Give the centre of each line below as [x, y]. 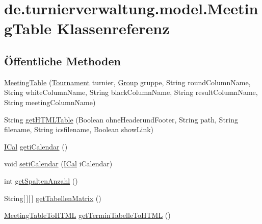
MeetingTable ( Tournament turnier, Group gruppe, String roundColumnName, [127, 82]
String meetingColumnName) [50, 102]
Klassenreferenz [113, 28]
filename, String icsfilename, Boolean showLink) [79, 129]
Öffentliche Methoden [62, 60]
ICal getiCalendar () [36, 146]
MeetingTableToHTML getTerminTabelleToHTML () [87, 215]
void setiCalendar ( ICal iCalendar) [58, 164]
